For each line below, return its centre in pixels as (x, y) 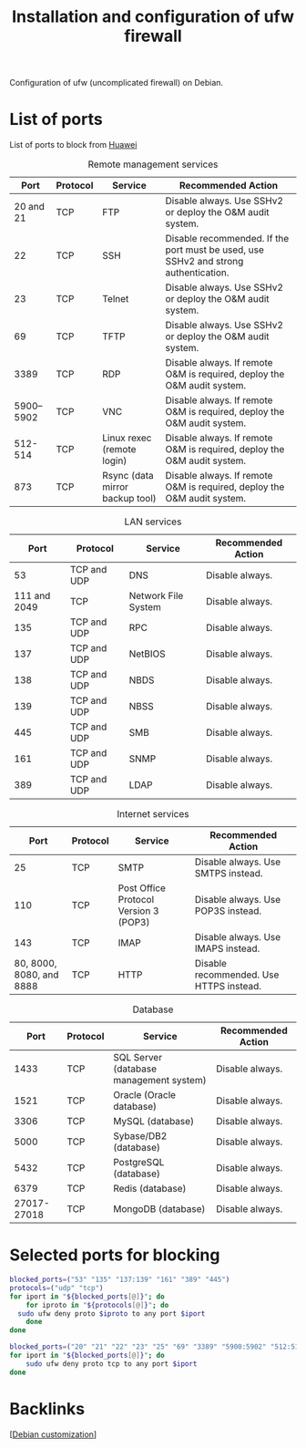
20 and (30, 207)
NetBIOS (147, 654)
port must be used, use (214, 250)
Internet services (153, 814)
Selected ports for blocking (115, 1255)
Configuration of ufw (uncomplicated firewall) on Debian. (117, 83)
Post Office (142, 888)
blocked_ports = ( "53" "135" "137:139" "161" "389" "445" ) (120, 1280)
